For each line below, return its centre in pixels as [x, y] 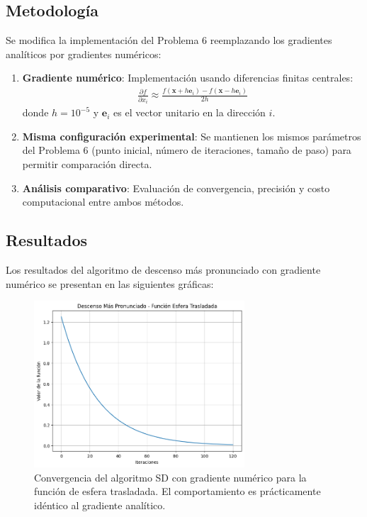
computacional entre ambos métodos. [103, 202]
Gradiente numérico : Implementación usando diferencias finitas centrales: [188, 78]
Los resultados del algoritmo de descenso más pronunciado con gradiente [163, 270]
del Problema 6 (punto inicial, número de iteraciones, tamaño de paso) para [187, 150]
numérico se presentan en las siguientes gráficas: [110, 283]
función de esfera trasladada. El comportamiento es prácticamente [177, 491]
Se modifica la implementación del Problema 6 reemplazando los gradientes [169, 40]
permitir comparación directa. [87, 164]
